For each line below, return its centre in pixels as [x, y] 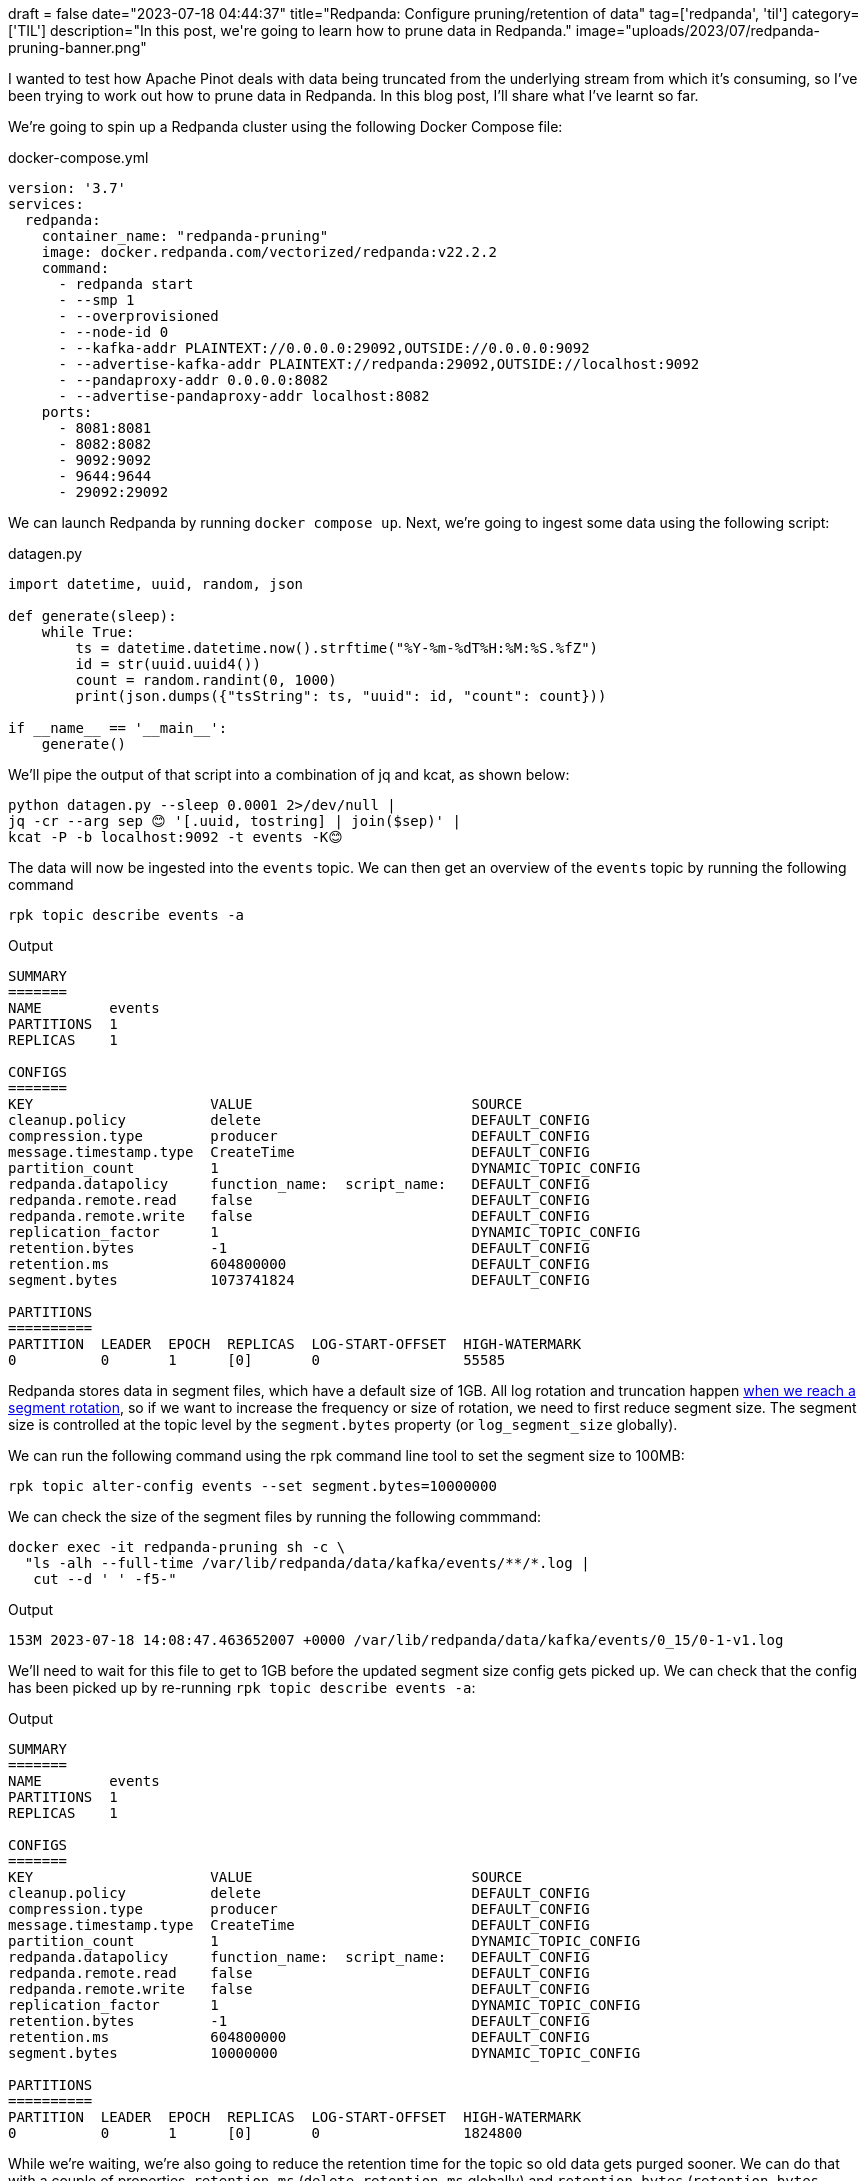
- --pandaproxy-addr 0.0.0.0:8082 [193, 380]
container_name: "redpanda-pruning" [185, 236]
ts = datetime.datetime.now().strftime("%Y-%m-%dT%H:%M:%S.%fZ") [337, 648]
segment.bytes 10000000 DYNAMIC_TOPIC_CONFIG [324, 2053]
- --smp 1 [96, 300]
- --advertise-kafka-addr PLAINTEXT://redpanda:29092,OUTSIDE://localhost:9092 [379, 364]
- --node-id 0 [113, 332]
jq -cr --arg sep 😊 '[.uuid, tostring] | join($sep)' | [234, 821]
